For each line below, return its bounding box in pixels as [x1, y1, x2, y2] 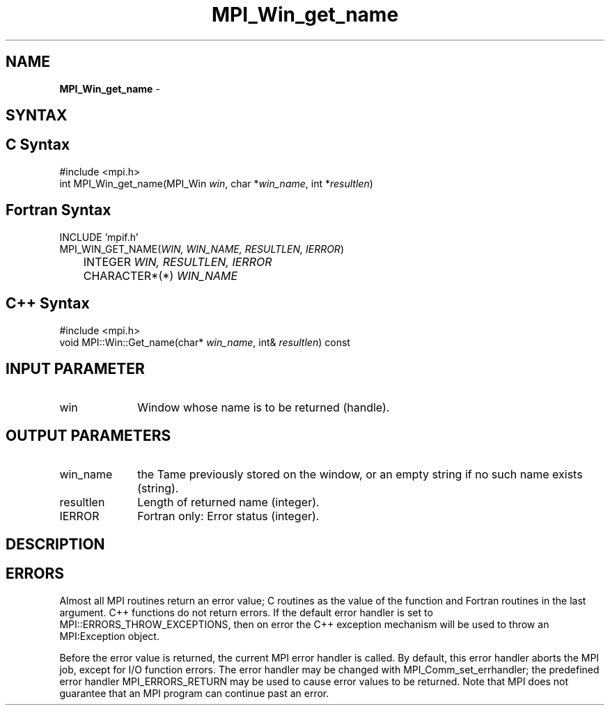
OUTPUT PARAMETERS [6, 426, 171, 444]
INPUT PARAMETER [6, 359, 145, 377]
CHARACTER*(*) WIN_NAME [83, 268, 238, 283]
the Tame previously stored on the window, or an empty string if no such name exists [137, 467, 583, 482]
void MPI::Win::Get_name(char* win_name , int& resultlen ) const [59, 336, 350, 348]
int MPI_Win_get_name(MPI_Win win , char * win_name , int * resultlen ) [59, 177, 373, 189]
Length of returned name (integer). [137, 495, 320, 510]
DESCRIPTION [6, 535, 105, 553]
